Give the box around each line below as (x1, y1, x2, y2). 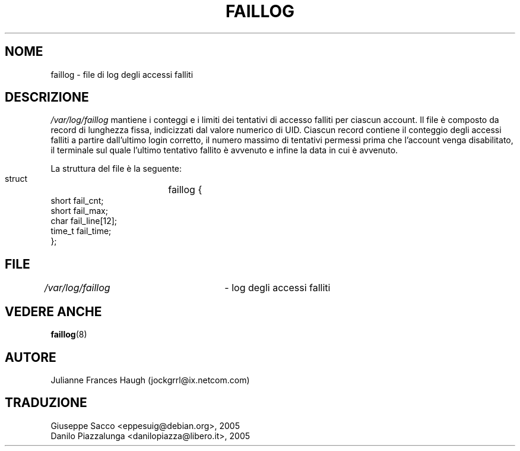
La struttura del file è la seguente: (50, 163, 182, 174)
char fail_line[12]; (50, 216, 118, 226)
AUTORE (5, 349, 56, 365)
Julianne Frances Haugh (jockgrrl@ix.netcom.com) (50, 374, 250, 385)
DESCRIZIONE (5, 90, 89, 105)
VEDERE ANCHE (5, 304, 102, 319)
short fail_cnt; (50, 195, 104, 206)
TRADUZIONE (5, 395, 87, 411)
